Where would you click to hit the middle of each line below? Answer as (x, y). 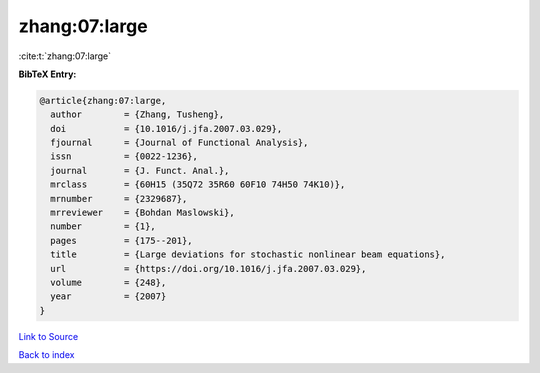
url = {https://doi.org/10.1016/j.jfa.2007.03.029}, (208, 268)
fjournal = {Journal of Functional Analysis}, (179, 143)
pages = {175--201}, (122, 240)
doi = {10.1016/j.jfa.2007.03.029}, (166, 128)
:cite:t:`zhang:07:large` (65, 56)
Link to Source (48, 336)
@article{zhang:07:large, (103, 100)
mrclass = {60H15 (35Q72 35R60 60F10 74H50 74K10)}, (198, 184)
